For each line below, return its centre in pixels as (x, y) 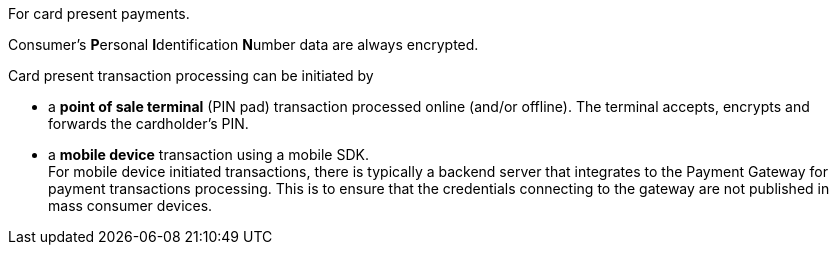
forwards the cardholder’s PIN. (148, 123)
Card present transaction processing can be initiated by (191, 75)
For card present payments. (99, 13)
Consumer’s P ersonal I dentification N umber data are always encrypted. (243, 44)
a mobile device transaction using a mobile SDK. (208, 154)
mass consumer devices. (130, 205)
